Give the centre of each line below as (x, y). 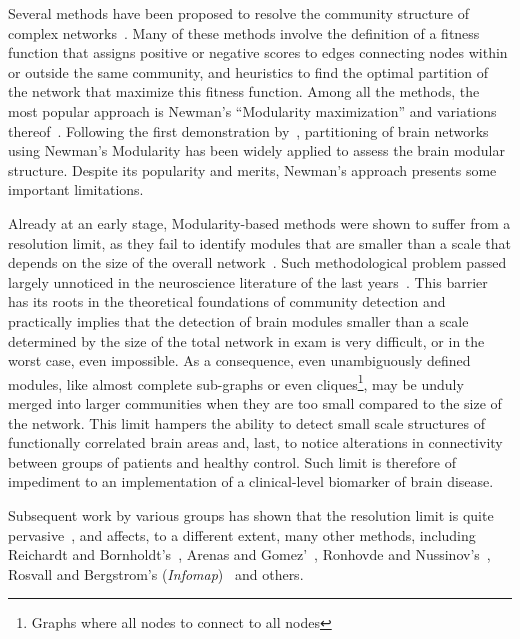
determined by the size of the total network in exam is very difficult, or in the (246, 340)
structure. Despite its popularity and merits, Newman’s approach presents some (252, 169)
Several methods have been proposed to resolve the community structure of (238, 13)
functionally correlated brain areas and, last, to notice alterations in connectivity (255, 442)
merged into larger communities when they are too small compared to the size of (255, 402)
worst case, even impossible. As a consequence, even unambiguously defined (239, 360)
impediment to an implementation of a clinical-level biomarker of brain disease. (251, 481)
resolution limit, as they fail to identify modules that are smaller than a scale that (259, 242)
